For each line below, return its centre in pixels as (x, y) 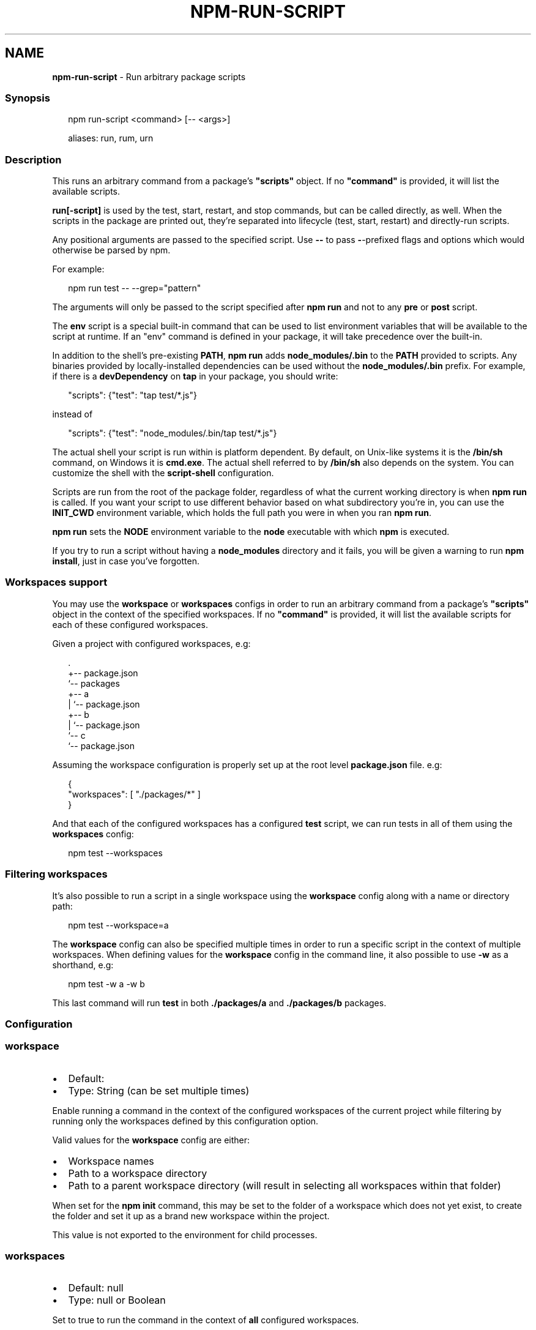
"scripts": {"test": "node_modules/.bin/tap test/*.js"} (173, 433)
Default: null (96, 1288)
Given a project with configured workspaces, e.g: (151, 643)
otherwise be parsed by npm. (111, 250)
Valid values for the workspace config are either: (151, 1140)
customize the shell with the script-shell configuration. (163, 473)
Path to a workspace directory (138, 1173)
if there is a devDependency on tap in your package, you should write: (195, 376)
